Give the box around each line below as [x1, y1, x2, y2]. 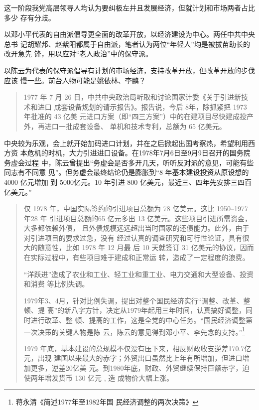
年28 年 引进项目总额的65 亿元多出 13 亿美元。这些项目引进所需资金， [23, 213, 252, 223]
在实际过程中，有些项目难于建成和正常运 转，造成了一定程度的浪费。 [23, 252, 250, 263]
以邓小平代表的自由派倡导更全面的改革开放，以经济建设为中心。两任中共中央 [4, 29, 255, 39]
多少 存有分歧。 [4, 12, 55, 22]
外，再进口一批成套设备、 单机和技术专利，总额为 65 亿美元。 [23, 121, 226, 131]
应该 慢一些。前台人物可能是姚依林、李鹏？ [4, 75, 146, 85]
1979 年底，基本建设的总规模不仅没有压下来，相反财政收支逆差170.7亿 [23, 343, 252, 353]
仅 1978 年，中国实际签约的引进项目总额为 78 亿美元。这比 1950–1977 [23, 203, 249, 214]
